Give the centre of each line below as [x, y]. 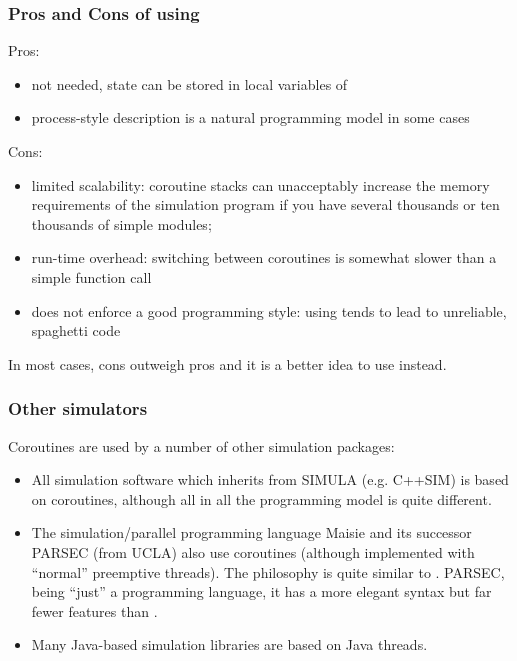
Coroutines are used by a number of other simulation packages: [201, 445]
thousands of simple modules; [121, 223]
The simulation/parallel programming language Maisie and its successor [251, 532]
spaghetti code [76, 330]
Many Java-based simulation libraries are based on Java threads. [229, 644]
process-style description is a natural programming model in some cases [250, 117]
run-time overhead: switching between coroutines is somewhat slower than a [264, 257]
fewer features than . [94, 610]
